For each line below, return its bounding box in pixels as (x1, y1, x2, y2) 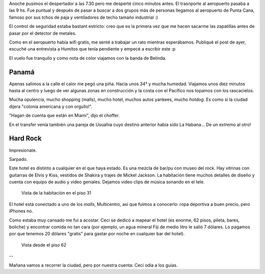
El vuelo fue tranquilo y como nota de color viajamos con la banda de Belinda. (9, 55, 167, 61)
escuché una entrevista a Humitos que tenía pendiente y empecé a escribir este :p (9, 46, 176, 52)
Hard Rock (9, 134, 42, 143)
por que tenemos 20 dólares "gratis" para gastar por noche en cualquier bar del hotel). (9, 231, 185, 237)
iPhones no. (9, 208, 33, 214)
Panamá (9, 68, 35, 76)
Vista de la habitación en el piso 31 (21, 190, 92, 196)
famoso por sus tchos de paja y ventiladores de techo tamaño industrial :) (9, 14, 158, 20)
